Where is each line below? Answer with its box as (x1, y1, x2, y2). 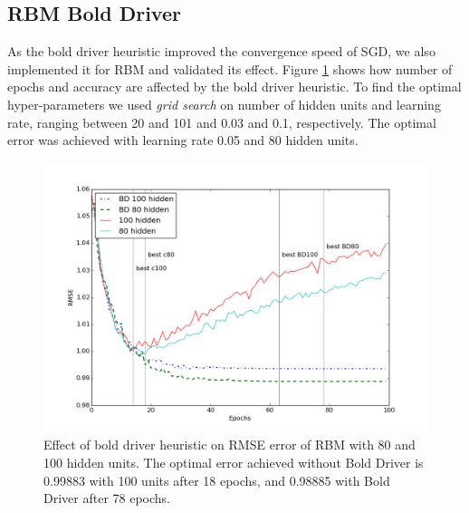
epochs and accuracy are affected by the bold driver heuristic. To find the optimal (7, 77, 462, 96)
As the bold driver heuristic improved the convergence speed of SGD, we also (7, 42, 435, 61)
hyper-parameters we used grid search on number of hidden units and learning (7, 94, 441, 113)
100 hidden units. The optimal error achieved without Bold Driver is (43, 453, 424, 472)
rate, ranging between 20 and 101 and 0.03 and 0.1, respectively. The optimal (7, 112, 436, 131)
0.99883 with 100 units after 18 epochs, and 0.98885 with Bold (43, 470, 390, 489)
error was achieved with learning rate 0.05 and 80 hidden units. (7, 131, 359, 150)
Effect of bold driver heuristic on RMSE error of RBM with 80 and (43, 435, 416, 454)
